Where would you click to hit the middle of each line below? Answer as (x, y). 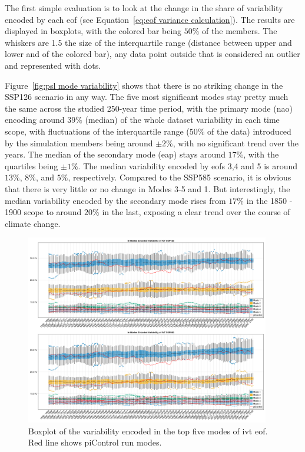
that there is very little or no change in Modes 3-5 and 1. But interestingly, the (147, 188)
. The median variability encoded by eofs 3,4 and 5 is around (188, 165)
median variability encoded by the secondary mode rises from (115, 200)
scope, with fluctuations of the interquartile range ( (97, 131)
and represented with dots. (53, 65)
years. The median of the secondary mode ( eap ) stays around (115, 154)
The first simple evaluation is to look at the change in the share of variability (144, 8)
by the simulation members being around (79, 143)
